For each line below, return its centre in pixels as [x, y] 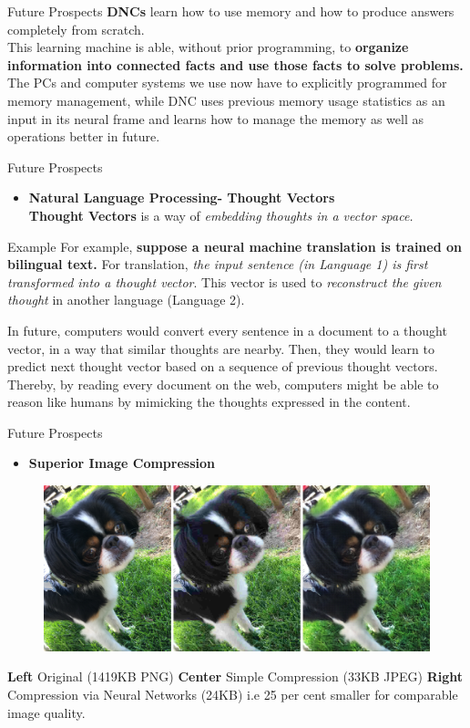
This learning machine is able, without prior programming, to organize [208, 47]
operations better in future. [84, 136]
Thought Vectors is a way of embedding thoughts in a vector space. [221, 215]
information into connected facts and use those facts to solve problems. [235, 64]
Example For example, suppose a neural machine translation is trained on [235, 246]
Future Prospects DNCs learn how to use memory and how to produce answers [231, 11]
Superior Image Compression [122, 463]
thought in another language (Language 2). [126, 300]
